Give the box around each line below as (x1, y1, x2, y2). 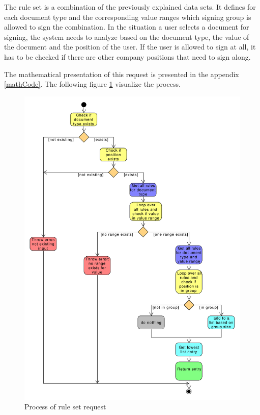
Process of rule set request (24, 401, 106, 412)
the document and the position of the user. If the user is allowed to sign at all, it (4, 41, 256, 52)
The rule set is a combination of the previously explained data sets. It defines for (4, 2, 256, 12)
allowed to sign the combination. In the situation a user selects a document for (4, 21, 249, 32)
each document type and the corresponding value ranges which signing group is (4, 11, 251, 22)
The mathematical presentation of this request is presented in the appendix (4, 68, 239, 79)
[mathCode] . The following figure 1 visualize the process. (4, 79, 181, 89)
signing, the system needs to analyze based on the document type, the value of (4, 31, 249, 42)
